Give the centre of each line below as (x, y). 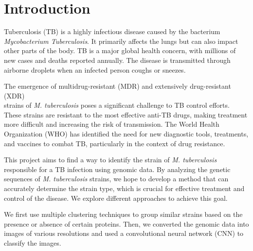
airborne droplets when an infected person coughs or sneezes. (95, 69)
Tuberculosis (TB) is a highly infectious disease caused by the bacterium (112, 31)
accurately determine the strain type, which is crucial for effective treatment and (124, 188)
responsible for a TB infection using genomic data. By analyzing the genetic (117, 169)
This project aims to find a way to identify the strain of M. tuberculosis (110, 160)
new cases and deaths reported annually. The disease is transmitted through (117, 60)
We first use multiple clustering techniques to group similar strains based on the (123, 214)
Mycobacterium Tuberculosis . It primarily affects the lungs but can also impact (121, 41)
